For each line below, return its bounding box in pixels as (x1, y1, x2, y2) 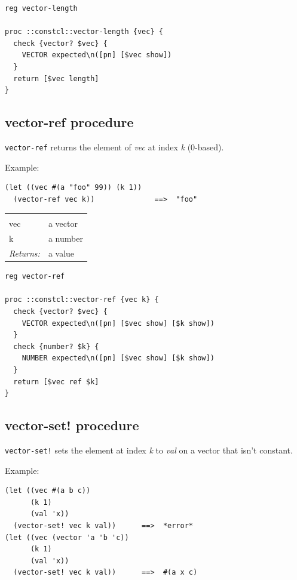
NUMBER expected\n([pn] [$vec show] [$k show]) (22, 354, 215, 363)
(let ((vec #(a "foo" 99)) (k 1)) (5, 183, 142, 192)
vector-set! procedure (5, 416, 139, 434)
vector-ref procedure (5, 113, 134, 131)
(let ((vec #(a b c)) (5, 486, 91, 495)
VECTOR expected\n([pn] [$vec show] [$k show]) (22, 319, 215, 328)
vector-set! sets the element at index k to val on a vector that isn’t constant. (5, 443, 293, 456)
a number (48, 232, 83, 245)
